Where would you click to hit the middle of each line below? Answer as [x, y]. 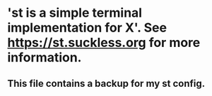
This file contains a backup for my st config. [106, 83]
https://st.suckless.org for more [104, 43]
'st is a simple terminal [75, 13]
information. [45, 58]
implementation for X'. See [87, 28]
